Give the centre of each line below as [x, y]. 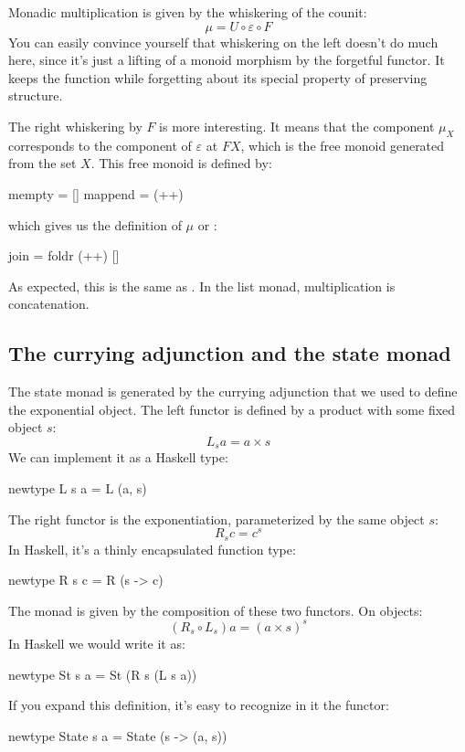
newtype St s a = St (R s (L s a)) [103, 674]
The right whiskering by [75, 126]
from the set [42, 163]
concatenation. [49, 304]
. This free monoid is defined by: [181, 163]
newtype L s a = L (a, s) [78, 487]
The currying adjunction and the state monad [230, 353]
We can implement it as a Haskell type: [118, 457]
